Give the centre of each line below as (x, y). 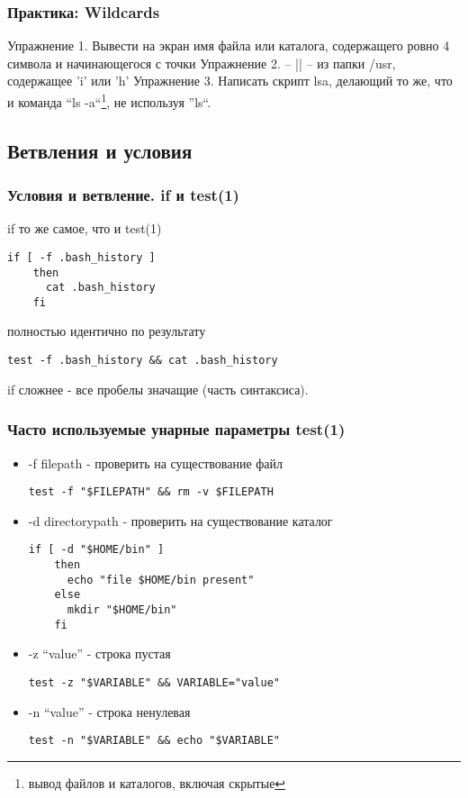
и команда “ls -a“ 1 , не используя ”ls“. (109, 100)
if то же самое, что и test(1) (85, 228)
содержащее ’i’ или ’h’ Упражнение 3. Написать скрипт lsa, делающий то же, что (230, 81)
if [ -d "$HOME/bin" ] (96, 550)
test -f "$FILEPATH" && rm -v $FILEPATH (151, 492)
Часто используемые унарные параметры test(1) (176, 429)
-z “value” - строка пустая (99, 653)
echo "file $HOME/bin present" (161, 580)
